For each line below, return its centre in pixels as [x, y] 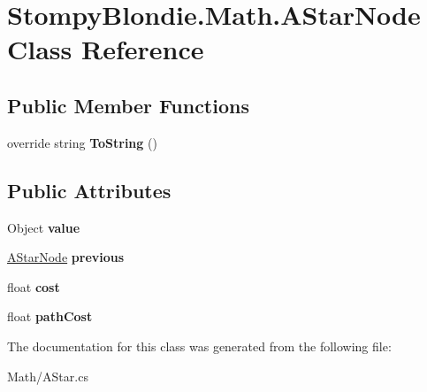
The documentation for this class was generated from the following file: [199, 346]
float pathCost [50, 316]
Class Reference [106, 49]
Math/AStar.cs [48, 376]
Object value [44, 227]
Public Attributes [89, 190]
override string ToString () [82, 142]
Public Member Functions [128, 105]
